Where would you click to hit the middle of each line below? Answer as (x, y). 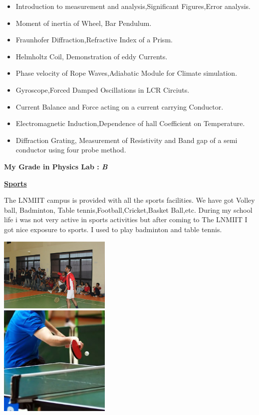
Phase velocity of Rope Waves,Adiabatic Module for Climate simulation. (127, 73)
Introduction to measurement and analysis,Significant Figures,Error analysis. (133, 6)
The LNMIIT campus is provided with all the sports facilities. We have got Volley (129, 200)
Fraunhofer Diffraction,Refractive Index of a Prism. (94, 40)
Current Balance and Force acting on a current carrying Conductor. (120, 106)
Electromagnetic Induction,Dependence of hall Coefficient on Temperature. (130, 123)
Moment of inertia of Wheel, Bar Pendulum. (84, 23)
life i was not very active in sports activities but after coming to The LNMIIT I (126, 219)
